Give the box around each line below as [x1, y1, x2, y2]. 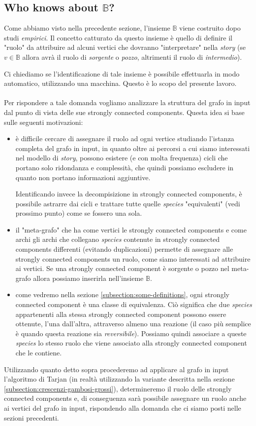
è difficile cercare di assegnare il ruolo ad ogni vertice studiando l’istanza [15, 133, 234, 144]
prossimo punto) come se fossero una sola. [15, 208, 142, 218]
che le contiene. [15, 348, 62, 358]
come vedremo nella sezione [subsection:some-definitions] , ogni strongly [15, 289, 229, 300]
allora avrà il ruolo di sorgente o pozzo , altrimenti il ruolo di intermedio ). [22, 51, 242, 62]
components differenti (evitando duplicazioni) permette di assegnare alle [15, 244, 233, 254]
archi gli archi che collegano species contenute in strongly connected [15, 234, 220, 244]
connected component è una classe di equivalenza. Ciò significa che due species [15, 299, 252, 310]
